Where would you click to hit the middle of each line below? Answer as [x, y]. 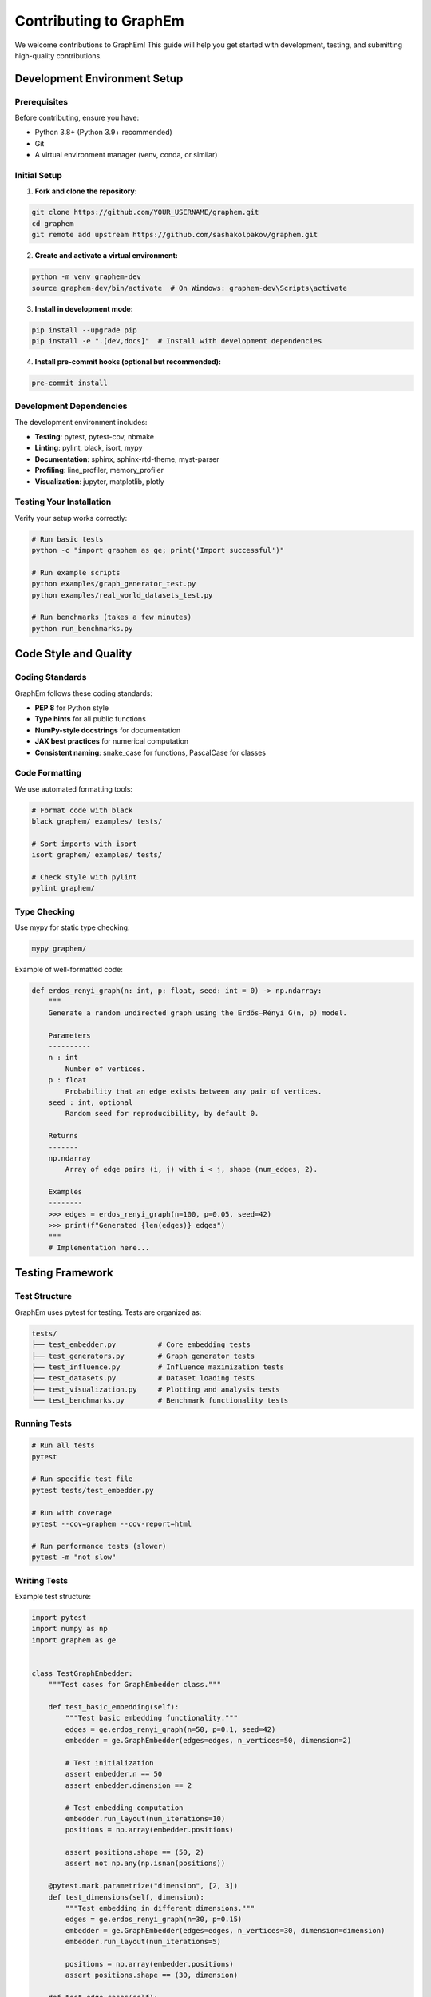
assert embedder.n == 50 [114, 1774]
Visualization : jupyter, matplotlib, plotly [100, 481]
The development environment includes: [81, 422]
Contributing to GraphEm [100, 21]
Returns [63, 1136]
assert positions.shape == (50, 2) [135, 1852]
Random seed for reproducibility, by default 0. [162, 1114]
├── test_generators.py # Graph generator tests [143, 1356]
